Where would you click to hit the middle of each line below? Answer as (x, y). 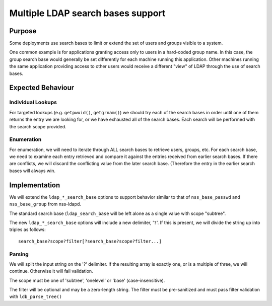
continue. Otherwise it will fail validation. (51, 271)
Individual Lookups (33, 102)
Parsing (19, 254)
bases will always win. (32, 171)
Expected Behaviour (42, 88)
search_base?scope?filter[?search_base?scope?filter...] (90, 241)
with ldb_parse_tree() (36, 296)
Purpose (23, 31)
